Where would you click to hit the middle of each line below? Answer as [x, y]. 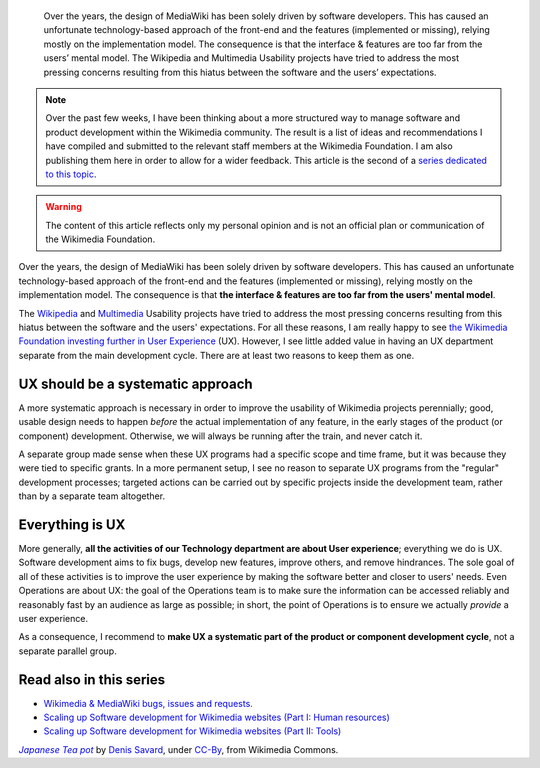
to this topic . [71, 174]
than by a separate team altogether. [91, 496]
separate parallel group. [67, 651]
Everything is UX [72, 524]
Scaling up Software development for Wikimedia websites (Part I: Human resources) [216, 717]
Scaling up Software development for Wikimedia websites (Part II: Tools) [192, 731]
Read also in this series [92, 679]
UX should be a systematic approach [136, 383]
